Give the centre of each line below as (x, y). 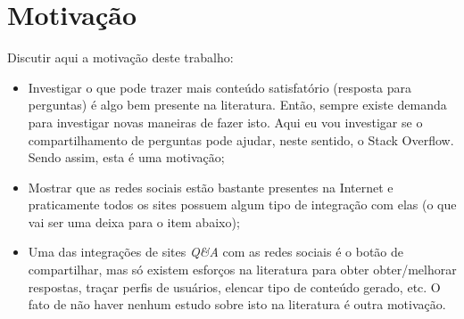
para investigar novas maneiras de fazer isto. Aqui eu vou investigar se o (225, 122)
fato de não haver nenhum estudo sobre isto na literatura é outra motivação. (237, 304)
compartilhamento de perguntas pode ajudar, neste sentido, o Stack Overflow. (241, 139)
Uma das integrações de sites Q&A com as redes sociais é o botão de (215, 252)
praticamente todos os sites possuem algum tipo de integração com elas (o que (242, 204)
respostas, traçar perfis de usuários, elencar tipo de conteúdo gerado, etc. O (234, 286)
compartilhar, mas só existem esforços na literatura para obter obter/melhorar (242, 270)
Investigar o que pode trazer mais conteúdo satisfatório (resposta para (220, 87)
